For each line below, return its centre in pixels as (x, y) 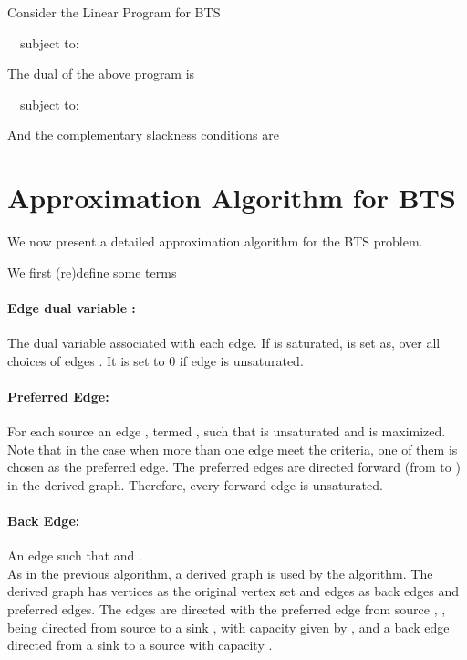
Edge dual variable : (72, 307)
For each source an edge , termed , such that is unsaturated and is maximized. (227, 431)
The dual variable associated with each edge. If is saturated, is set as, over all (224, 343)
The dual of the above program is (101, 73)
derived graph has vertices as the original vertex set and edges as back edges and (233, 591)
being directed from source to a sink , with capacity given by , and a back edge (228, 627)
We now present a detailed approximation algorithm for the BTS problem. (215, 241)
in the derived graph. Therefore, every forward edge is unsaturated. (195, 484)
